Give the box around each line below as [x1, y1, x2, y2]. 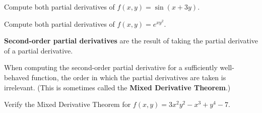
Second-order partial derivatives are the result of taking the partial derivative [4, 35, 258, 46]
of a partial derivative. [4, 45, 73, 55]
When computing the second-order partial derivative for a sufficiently [4, 62, 218, 73]
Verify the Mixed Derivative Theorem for [4, 99, 131, 109]
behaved [4, 72, 29, 82]
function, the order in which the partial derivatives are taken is [31, 72, 226, 82]
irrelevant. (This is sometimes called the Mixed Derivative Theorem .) [4, 82, 231, 92]
